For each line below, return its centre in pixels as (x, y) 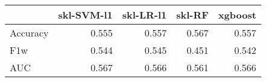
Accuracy (29, 33)
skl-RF (192, 15)
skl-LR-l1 (144, 15)
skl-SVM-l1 (85, 15)
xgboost (237, 15)
